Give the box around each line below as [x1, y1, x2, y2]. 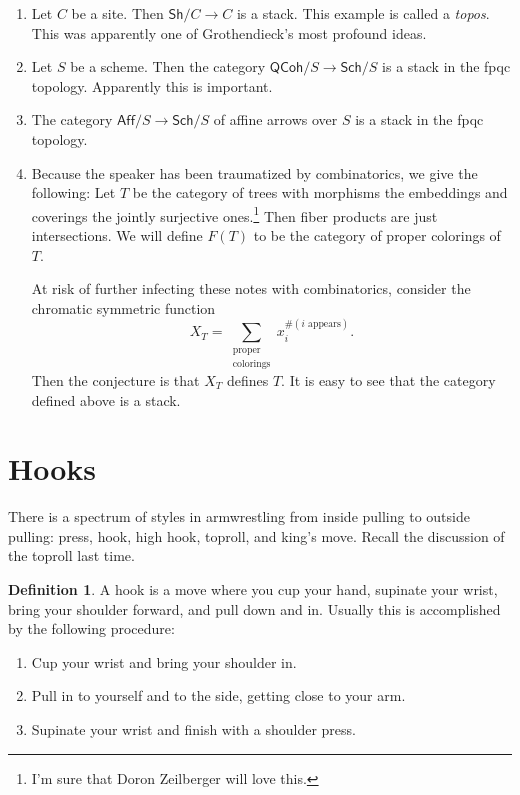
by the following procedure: [8, 618, 175, 639]
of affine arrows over [213, 109, 338, 130]
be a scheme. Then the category [70, 56, 266, 77]
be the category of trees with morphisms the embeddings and [132, 182, 508, 203]
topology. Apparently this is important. [31, 75, 273, 96]
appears [308, 319, 341, 330]
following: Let [31, 182, 116, 203]
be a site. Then [71, 3, 164, 23]
